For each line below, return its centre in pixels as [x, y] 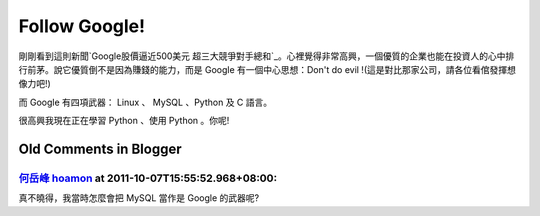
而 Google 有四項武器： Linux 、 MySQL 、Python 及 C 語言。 [145, 102]
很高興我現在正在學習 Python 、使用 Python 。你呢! [124, 121]
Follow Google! [81, 26]
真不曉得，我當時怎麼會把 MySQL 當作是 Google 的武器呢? [139, 198]
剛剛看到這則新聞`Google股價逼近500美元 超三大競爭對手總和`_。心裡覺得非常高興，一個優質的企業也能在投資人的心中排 [266, 56]
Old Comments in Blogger [100, 148]
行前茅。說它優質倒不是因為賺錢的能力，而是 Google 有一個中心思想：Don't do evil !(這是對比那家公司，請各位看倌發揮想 [267, 69]
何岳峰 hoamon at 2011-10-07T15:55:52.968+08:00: [148, 178]
